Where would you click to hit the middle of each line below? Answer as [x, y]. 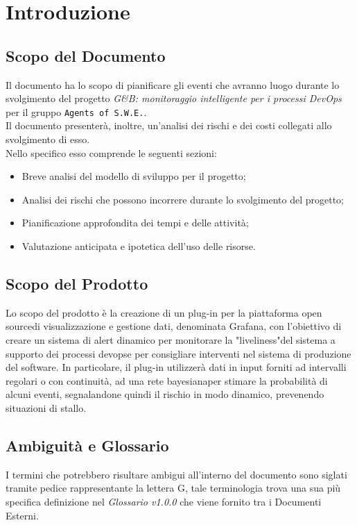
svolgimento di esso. [48, 139]
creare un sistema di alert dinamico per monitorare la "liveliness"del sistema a [171, 339]
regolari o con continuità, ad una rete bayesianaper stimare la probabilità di [167, 380]
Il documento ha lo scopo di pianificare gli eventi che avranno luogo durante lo [173, 84]
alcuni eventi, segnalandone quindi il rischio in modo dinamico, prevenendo [165, 394]
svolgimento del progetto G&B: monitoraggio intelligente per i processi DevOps [174, 98]
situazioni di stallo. [46, 407]
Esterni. [22, 515]
